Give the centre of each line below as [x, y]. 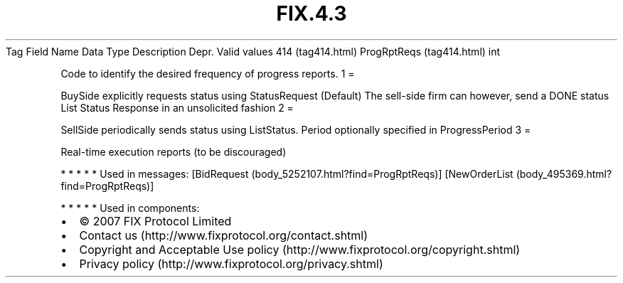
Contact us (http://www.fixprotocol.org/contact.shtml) [224, 235]
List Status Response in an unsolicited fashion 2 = [177, 107]
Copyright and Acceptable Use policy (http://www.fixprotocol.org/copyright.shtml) [300, 249]
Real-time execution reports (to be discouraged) [174, 151]
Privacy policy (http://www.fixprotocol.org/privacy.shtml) [231, 263]
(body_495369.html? [564, 173]
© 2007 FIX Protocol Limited [155, 221]
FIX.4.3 [311, 14]
